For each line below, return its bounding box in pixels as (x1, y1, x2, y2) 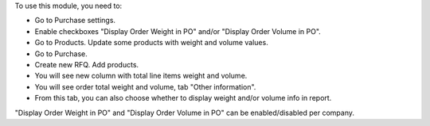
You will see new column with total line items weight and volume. (34, 71, 248, 81)
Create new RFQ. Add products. (34, 59, 139, 69)
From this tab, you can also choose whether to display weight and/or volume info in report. (34, 94, 332, 103)
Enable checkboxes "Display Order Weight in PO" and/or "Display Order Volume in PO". (34, 26, 322, 36)
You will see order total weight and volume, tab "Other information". (34, 82, 256, 91)
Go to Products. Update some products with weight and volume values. (34, 38, 268, 48)
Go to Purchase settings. (34, 16, 115, 25)
